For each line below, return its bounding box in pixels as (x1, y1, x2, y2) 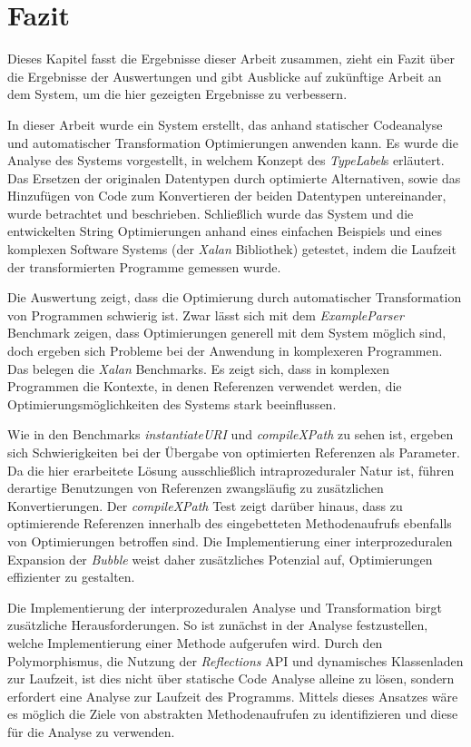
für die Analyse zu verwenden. (7, 722, 175, 741)
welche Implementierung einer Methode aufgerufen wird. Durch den (7, 633, 383, 652)
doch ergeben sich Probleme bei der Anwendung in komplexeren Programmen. (7, 341, 443, 360)
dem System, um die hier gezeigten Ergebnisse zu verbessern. (7, 84, 348, 103)
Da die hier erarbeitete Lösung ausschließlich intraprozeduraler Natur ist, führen (7, 460, 455, 479)
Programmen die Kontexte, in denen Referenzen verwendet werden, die (7, 377, 402, 396)
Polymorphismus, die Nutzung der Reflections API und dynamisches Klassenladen (7, 651, 464, 670)
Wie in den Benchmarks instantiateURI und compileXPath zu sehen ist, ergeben (7, 425, 454, 444)
